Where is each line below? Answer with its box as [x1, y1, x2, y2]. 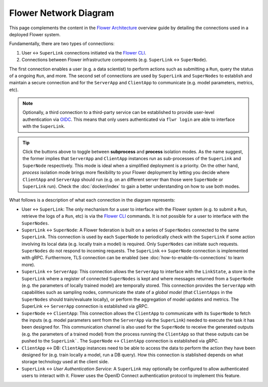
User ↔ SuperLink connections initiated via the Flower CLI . [21, 50, 146, 55]
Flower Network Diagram [9, 7, 114, 18]
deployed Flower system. [9, 31, 61, 37]
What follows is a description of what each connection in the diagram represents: [9, 197, 176, 203]
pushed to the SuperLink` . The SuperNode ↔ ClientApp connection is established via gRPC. [21, 338, 219, 344]
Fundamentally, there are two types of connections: [9, 41, 115, 47]
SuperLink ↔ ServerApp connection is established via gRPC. [21, 303, 149, 309]
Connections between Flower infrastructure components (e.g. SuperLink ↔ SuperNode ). [21, 57, 207, 63]
